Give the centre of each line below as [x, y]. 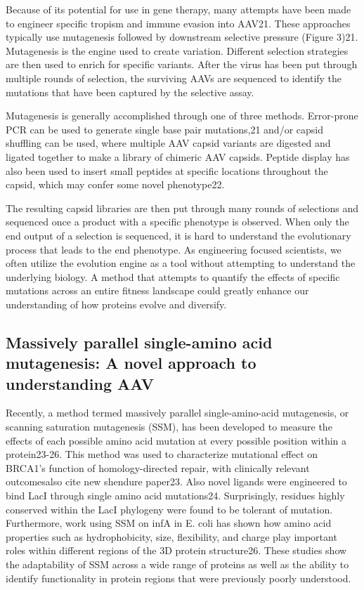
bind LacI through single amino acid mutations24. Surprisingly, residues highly [175, 496]
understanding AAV [80, 383]
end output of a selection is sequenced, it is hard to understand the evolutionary [178, 235]
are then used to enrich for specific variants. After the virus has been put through [182, 64]
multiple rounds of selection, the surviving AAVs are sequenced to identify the [174, 78]
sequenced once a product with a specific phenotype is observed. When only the [177, 222]
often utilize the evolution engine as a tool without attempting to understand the [181, 263]
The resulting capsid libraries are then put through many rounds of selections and [182, 208]
